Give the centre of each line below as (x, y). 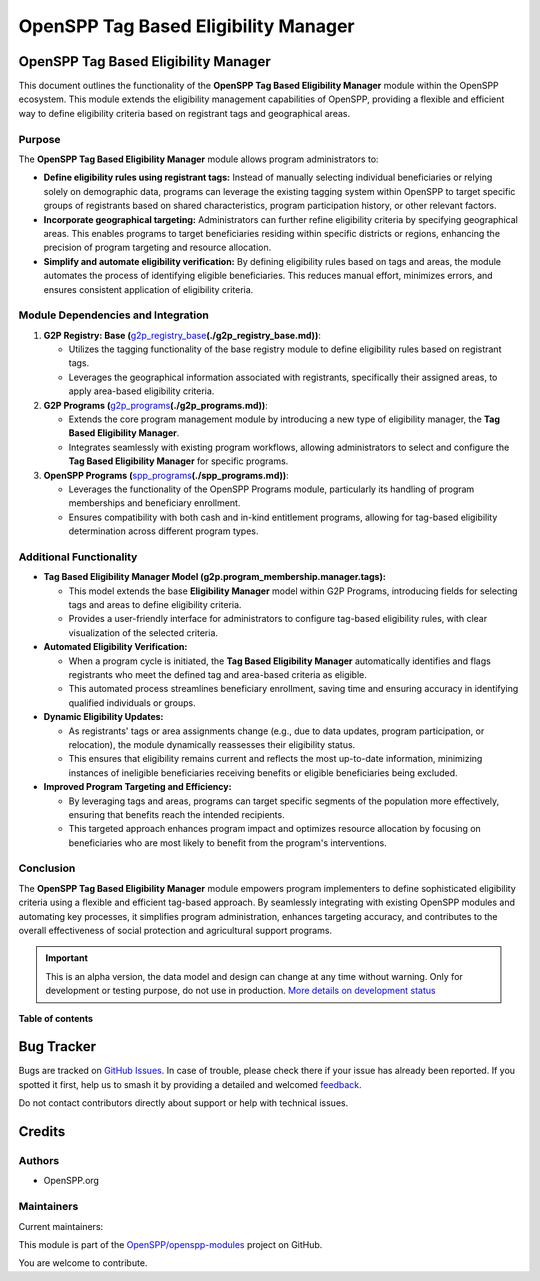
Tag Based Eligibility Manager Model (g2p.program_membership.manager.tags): (215, 577)
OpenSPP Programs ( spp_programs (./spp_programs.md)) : (166, 475)
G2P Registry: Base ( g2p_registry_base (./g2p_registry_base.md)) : (182, 335)
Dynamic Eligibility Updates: (103, 717)
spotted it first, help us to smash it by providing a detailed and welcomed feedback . (190, 1084)
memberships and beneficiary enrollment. (154, 503)
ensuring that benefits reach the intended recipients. (176, 814)
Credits (42, 1131)
